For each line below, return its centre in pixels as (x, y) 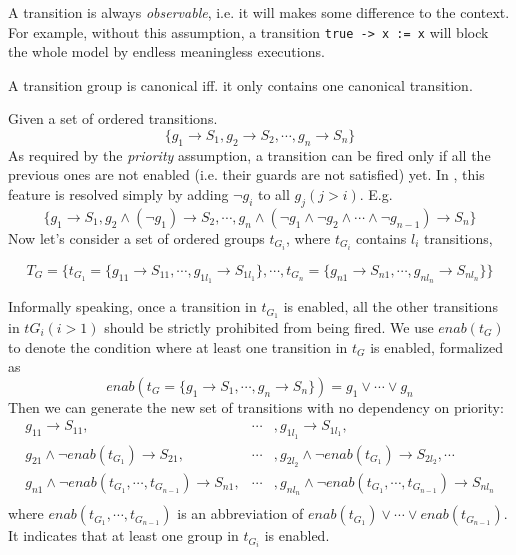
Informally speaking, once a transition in (132, 306)
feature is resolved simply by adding (118, 194)
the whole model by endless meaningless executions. (166, 51)
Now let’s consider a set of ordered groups (136, 237)
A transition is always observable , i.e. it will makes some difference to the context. (259, 12)
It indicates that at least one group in (123, 535)
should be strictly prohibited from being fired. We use (269, 326)
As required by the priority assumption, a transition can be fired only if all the (249, 154)
